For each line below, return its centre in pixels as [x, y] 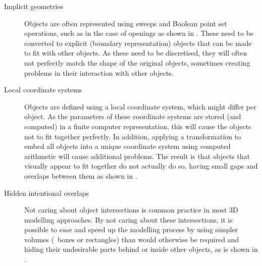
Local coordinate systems [43, 90]
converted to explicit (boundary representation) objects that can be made [138, 43]
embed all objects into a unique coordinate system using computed [127, 146]
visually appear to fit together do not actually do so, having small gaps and [141, 166]
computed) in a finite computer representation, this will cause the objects [138, 126]
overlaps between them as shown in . [81, 175]
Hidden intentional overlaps [47, 193]
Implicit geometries [34, 6]
